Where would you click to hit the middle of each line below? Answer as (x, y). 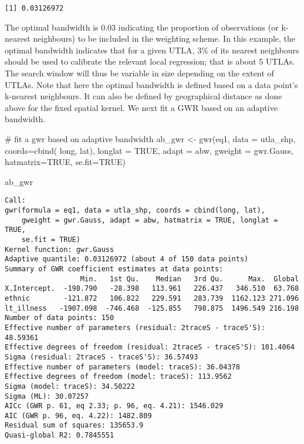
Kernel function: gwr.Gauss (60, 249)
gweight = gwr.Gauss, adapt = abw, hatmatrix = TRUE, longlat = (150, 220)
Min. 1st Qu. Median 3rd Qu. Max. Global (190, 279)
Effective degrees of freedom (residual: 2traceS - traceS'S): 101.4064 (150, 347)
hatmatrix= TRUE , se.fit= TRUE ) (65, 162)
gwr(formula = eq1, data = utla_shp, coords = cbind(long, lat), (135, 211)
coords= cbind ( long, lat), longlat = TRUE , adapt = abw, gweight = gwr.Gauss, (149, 150)
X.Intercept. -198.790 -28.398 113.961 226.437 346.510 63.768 (152, 289)
